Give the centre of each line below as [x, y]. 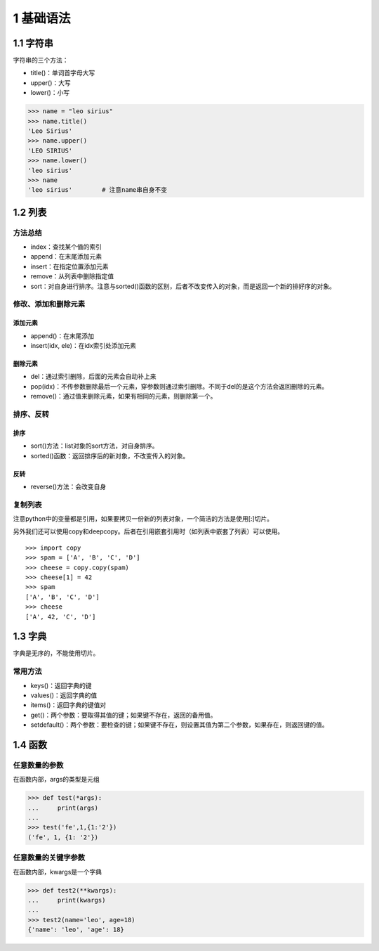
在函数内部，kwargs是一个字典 [58, 872]
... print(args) [63, 808]
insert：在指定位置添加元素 [69, 266]
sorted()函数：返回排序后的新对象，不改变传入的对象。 [110, 455]
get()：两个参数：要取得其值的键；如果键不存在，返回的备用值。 [124, 715]
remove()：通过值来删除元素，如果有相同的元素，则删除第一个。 [124, 396]
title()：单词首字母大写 [63, 73]
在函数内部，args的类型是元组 [56, 779]
